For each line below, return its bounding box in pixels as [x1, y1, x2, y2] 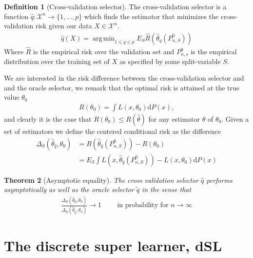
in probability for [117, 202, 169, 209]
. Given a [221, 113, 249, 124]
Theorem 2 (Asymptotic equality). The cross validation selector [4, 174, 198, 185]
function [4, 11, 29, 21]
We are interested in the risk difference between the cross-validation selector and [4, 73, 244, 83]
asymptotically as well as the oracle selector [4, 184, 134, 194]
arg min [92, 35, 115, 42]
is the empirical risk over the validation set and [33, 46, 175, 57]
